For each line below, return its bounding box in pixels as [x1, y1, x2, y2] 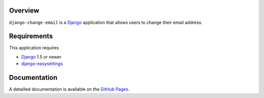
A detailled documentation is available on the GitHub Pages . [9, 86, 130, 92]
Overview [9, 6, 40, 15]
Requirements [9, 32, 53, 40]
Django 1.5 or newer [21, 54, 62, 59]
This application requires [9, 45, 59, 51]
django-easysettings [21, 61, 63, 67]
